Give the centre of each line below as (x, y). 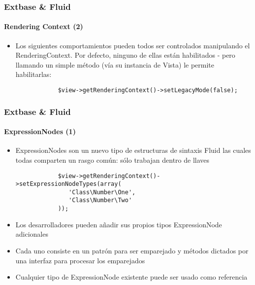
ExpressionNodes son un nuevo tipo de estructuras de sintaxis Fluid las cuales (133, 150)
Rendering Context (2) (44, 26)
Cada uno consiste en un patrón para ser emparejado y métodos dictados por (132, 250)
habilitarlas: (33, 74)
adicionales (32, 234)
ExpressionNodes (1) (40, 131)
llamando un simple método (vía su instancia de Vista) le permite (115, 64)
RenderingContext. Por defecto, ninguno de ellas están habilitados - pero (125, 55)
